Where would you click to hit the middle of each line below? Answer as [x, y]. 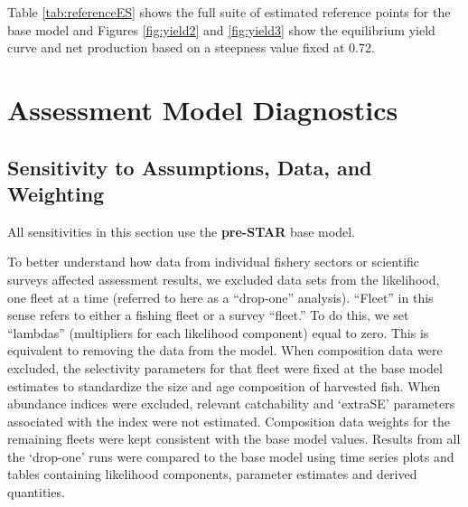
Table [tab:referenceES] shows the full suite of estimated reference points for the [229, 12]
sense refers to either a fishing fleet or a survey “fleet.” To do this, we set [208, 315]
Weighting [56, 193]
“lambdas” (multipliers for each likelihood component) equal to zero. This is [218, 332]
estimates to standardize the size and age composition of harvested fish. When [224, 385]
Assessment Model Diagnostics [203, 109]
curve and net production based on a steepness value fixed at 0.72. [191, 47]
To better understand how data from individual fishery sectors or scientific [214, 262]
